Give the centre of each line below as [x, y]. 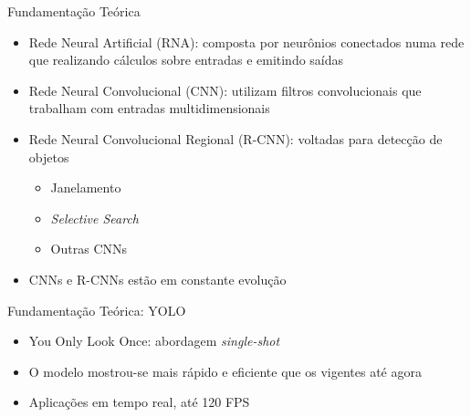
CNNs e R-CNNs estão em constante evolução [157, 279]
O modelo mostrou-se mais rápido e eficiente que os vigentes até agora [225, 371]
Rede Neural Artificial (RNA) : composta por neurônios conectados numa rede [246, 42]
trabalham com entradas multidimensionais [149, 108]
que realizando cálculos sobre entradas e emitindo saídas [186, 60]
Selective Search [95, 218]
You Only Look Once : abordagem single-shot [154, 341]
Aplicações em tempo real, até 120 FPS [139, 402]
